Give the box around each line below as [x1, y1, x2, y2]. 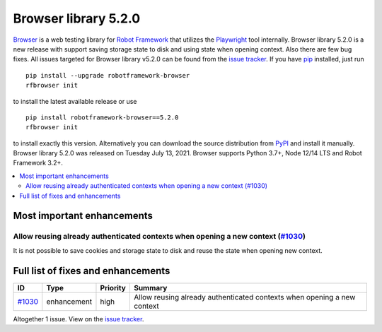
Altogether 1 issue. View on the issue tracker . [13, 314, 144, 323]
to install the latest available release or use [13, 97, 137, 105]
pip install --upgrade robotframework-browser [25, 71, 190, 79]
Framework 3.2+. [13, 159, 64, 167]
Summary [133, 283, 168, 292]
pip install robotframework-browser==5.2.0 [25, 113, 179, 121]
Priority [100, 283, 127, 292]
